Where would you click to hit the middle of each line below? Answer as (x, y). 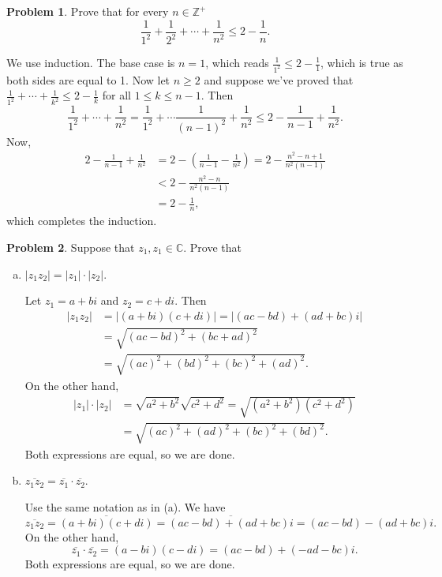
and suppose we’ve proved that (279, 79)
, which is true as (362, 62)
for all (117, 95)
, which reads (237, 62)
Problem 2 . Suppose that (71, 247)
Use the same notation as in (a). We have (125, 506)
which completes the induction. (82, 221)
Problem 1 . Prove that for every (88, 11)
